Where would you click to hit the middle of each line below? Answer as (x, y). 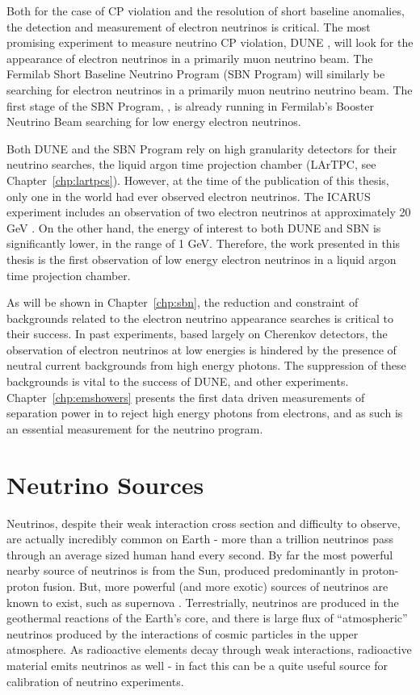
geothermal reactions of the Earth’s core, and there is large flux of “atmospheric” (207, 618)
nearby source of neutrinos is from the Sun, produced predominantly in (183, 570)
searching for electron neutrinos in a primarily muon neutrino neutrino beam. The (210, 89)
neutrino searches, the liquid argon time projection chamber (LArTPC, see (191, 164)
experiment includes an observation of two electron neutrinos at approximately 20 (209, 212)
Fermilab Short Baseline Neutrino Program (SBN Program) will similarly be (196, 74)
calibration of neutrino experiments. (95, 681)
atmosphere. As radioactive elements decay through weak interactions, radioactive (209, 649)
